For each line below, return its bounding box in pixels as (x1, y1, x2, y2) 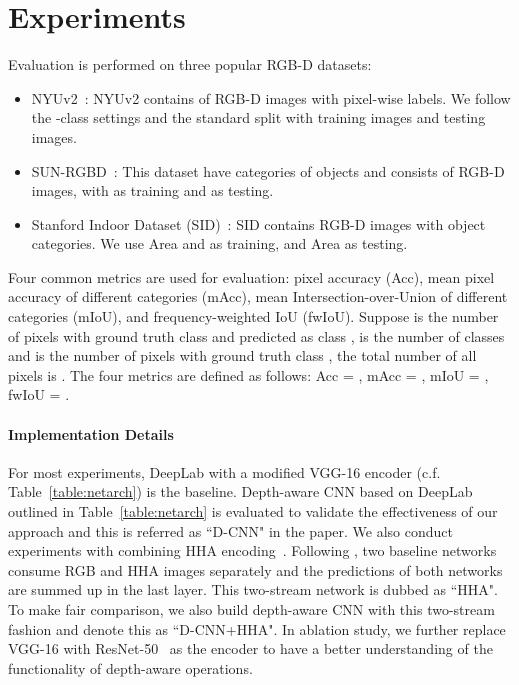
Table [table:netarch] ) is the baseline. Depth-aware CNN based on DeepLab (8, 481, 473, 502)
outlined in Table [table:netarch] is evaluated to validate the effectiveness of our (8, 501, 498, 522)
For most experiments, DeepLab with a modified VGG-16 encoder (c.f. (8, 461, 441, 482)
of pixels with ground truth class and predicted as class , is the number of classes (8, 325, 505, 346)
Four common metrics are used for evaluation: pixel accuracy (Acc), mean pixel (8, 266, 495, 287)
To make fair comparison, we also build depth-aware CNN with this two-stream (8, 598, 495, 619)
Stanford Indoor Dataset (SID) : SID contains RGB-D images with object (31, 213, 486, 234)
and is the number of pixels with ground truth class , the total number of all (8, 345, 477, 366)
